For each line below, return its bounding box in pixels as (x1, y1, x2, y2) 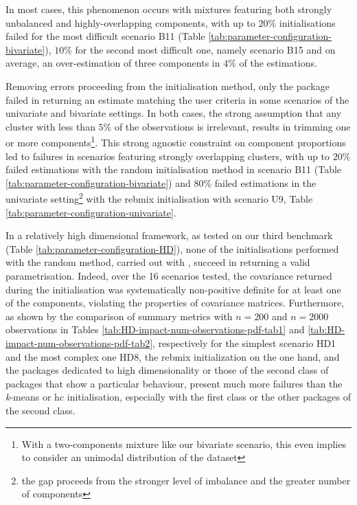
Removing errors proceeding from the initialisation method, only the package (5, 78, 330, 93)
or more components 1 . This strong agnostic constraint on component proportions (5, 133, 346, 149)
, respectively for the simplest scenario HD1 (152, 335, 336, 350)
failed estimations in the (214, 175, 316, 190)
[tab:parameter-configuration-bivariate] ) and (5, 175, 191, 190)
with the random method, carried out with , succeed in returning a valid (5, 255, 310, 269)
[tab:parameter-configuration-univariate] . (5, 205, 176, 219)
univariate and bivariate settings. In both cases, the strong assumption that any (5, 106, 342, 120)
